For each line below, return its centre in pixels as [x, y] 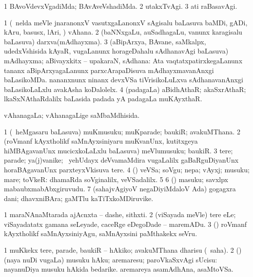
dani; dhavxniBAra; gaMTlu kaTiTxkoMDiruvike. [79, 198]
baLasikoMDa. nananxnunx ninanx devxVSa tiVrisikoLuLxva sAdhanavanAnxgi [124, 80]
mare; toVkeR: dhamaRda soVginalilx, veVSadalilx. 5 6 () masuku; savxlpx [116, 179]
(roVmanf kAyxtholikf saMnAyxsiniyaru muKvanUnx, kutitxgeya [101, 141]
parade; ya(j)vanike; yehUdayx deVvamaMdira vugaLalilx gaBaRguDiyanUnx [121, 160]
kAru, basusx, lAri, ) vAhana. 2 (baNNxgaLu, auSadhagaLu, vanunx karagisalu [123, 32]
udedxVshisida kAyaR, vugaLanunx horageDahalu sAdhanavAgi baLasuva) [116, 51]
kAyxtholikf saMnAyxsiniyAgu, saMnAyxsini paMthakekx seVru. [101, 233]
